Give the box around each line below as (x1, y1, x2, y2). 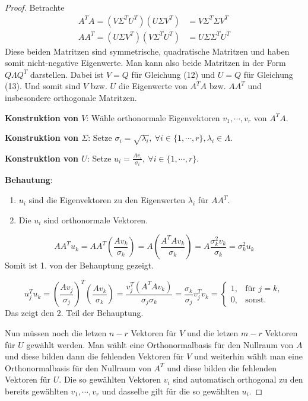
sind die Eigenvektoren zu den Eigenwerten (28, 194, 186, 206)
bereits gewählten (5, 384, 68, 397)
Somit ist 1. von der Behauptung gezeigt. (5, 259, 154, 271)
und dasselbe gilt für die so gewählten (101, 384, 239, 397)
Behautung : (5, 173, 53, 186)
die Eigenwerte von (118, 80, 188, 92)
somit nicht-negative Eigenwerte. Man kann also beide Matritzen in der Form (5, 56, 286, 69)
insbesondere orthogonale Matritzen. (5, 91, 137, 104)
